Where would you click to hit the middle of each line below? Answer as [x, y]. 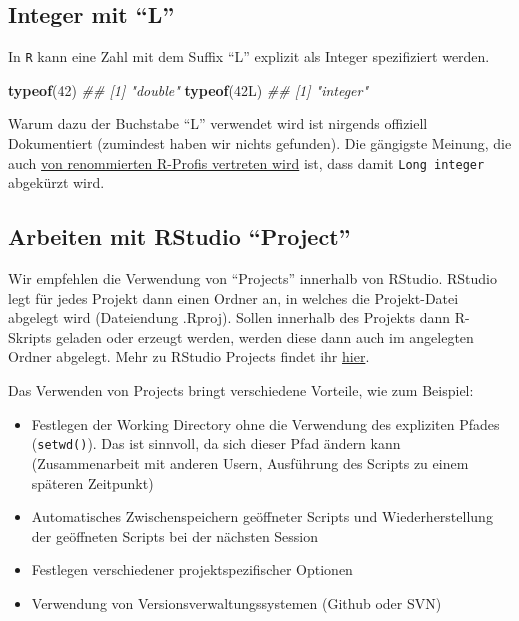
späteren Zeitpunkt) [92, 482]
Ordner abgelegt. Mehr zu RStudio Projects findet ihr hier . [189, 356]
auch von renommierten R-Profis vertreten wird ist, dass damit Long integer [246, 162]
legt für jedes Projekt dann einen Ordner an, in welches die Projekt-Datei [233, 297]
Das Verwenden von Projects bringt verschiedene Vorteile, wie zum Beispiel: [241, 390]
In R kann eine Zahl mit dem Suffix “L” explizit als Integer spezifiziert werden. [249, 56]
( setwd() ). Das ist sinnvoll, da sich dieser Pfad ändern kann [216, 443]
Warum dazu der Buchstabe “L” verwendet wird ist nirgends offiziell [218, 123]
